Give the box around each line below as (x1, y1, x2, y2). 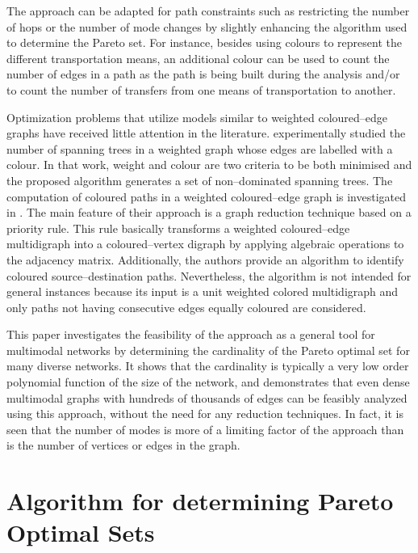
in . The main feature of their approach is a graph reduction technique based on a (6, 204, 412, 221)
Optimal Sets (6, 516, 155, 549)
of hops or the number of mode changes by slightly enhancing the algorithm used (6, 18, 408, 35)
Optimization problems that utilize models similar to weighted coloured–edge (6, 108, 388, 125)
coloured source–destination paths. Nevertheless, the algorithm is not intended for (6, 267, 412, 284)
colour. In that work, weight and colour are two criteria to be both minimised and (6, 156, 412, 173)
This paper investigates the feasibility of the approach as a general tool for (6, 326, 375, 343)
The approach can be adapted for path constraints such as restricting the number (6, 2, 410, 19)
